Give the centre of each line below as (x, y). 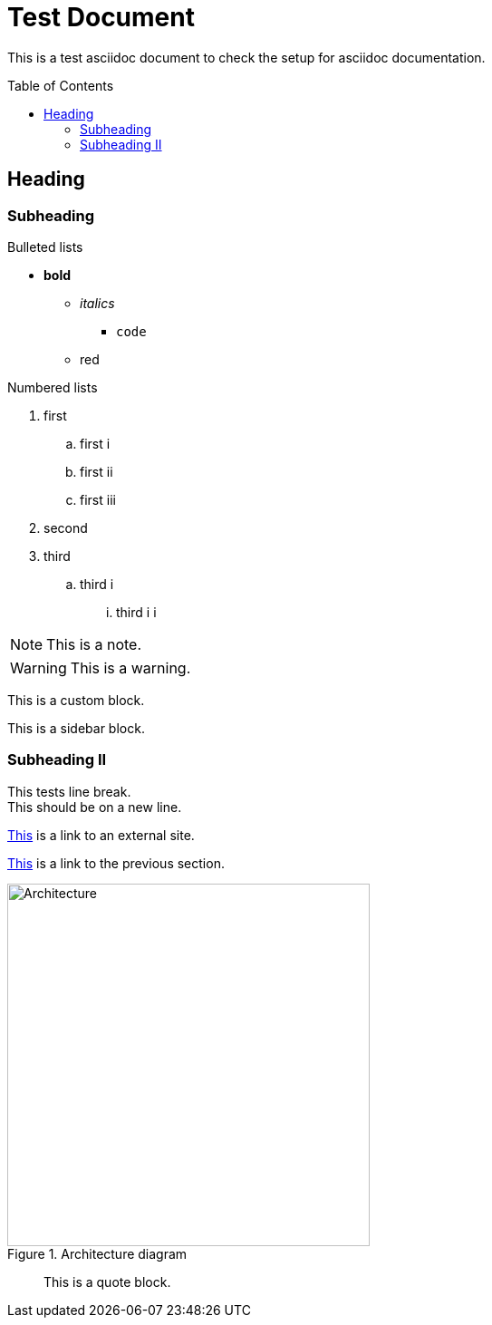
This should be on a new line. (95, 807)
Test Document (101, 17)
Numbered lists (53, 387)
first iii (98, 499)
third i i (136, 612)
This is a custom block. (76, 700)
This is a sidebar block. (76, 728)
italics (97, 303)
